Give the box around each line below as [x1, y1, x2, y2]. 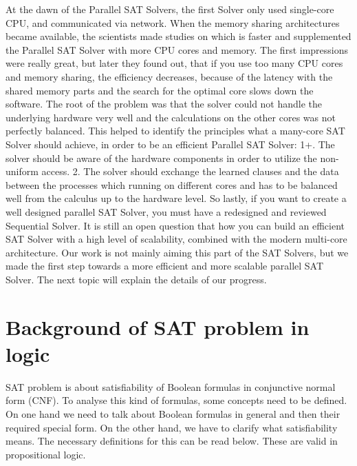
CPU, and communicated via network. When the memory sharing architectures [6, 15, 340, 30]
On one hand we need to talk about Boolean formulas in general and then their [6, 406, 340, 421]
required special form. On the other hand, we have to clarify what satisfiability [6, 420, 338, 434]
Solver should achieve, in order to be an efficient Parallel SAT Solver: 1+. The [6, 136, 335, 151]
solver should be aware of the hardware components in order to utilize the [6, 150, 317, 165]
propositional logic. [6, 447, 86, 461]
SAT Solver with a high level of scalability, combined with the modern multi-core [6, 232, 347, 246]
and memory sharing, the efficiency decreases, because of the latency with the [6, 69, 333, 83]
